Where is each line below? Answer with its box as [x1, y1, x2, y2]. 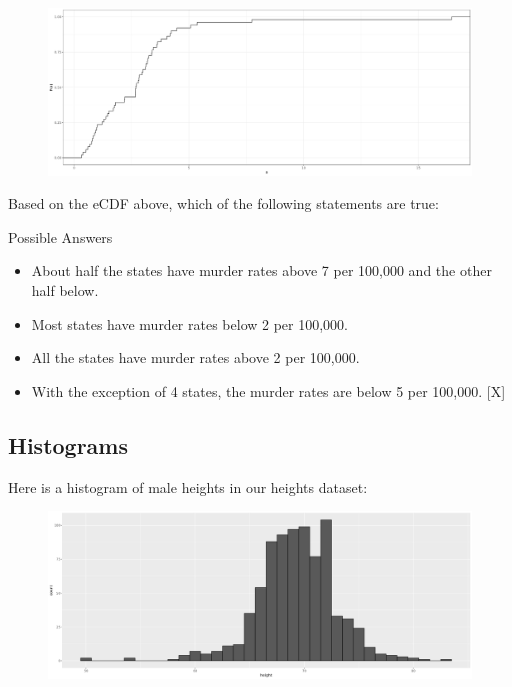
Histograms [8, 429, 129, 460]
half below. [31, 280, 99, 301]
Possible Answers [8, 226, 113, 247]
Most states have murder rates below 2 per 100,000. [31, 313, 348, 334]
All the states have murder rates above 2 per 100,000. [31, 347, 360, 368]
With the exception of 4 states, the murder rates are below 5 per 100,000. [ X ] [31, 380, 506, 401]
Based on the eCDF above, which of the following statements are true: [8, 193, 439, 214]
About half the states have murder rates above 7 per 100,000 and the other [31, 260, 492, 281]
